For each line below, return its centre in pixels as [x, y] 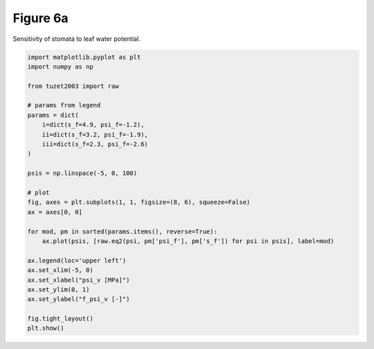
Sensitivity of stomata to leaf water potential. [77, 39]
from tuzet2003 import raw [73, 86]
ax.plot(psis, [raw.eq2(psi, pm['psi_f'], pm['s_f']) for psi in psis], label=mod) [188, 241]
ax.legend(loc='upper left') [77, 260]
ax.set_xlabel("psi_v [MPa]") [79, 280]
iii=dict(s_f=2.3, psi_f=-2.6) [95, 144]
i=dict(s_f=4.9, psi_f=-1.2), [93, 125]
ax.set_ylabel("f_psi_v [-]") [79, 299]
